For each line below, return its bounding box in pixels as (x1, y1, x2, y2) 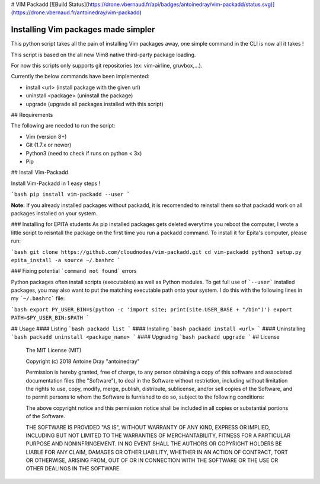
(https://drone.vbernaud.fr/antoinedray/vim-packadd (11, 9, 140, 16)
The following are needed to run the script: (11, 122, 116, 129)
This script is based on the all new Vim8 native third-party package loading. (11, 51, 196, 58)
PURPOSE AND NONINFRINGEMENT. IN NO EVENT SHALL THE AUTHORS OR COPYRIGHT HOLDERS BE (25, 440, 282, 447)
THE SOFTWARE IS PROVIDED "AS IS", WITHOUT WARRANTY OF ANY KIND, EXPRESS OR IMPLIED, (25, 423, 271, 431)
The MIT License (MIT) (25, 347, 82, 354)
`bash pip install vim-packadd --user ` (11, 191, 130, 198)
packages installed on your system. (11, 209, 98, 216)
